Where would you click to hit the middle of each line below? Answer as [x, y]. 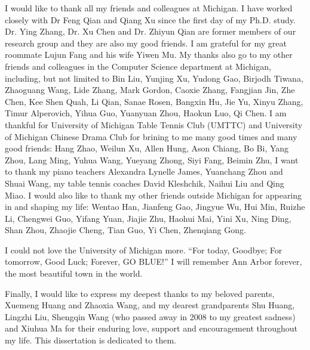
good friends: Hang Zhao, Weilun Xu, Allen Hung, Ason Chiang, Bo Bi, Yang [147, 148]
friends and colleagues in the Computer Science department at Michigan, [138, 66]
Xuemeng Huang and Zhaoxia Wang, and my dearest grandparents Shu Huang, [150, 305]
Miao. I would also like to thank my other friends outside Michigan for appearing [154, 195]
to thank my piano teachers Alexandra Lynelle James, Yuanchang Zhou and [144, 171]
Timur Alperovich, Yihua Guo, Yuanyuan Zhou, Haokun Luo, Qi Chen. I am [146, 113]
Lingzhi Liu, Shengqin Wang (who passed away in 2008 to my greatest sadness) [150, 316]
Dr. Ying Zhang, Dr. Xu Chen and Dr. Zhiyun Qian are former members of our [151, 31]
